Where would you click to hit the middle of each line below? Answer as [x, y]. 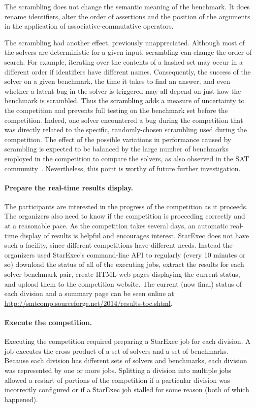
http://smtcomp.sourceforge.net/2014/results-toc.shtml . [89, 303]
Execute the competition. [48, 322]
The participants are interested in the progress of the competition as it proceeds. [126, 206]
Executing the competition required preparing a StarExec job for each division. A [128, 341]
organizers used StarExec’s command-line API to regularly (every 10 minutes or [125, 254]
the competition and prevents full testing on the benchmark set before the [116, 110]
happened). [21, 399]
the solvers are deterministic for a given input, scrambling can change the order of [128, 52]
